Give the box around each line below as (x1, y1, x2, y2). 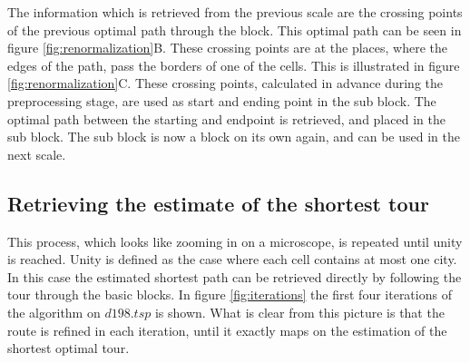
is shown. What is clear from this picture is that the (154, 302, 445, 321)
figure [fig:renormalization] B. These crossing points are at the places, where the (7, 38, 447, 57)
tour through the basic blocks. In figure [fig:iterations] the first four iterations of (7, 285, 452, 304)
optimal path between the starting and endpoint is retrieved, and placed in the (7, 109, 446, 128)
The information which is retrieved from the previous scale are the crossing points (7, 3, 463, 21)
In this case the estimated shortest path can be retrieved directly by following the (7, 267, 462, 286)
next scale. (7, 144, 66, 163)
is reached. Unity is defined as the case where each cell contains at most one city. (7, 250, 457, 269)
